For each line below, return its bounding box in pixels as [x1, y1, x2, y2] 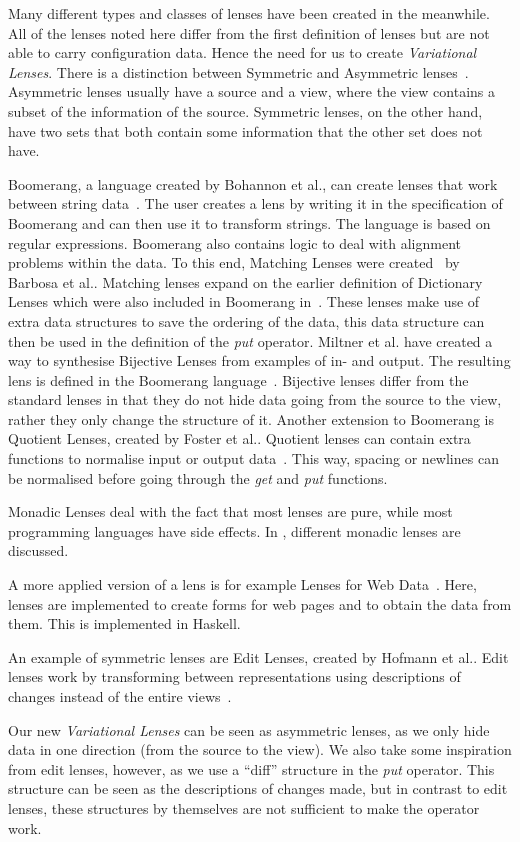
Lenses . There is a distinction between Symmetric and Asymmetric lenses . [8, 61, 469, 82]
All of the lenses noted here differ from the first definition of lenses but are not [8, 22, 490, 43]
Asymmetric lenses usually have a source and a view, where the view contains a [8, 81, 496, 102]
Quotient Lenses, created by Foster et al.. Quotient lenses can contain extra [8, 428, 471, 449]
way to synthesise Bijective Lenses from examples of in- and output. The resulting [8, 350, 511, 371]
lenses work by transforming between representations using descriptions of [8, 666, 461, 687]
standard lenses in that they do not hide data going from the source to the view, [8, 389, 502, 410]
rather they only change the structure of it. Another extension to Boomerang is [8, 408, 494, 429]
